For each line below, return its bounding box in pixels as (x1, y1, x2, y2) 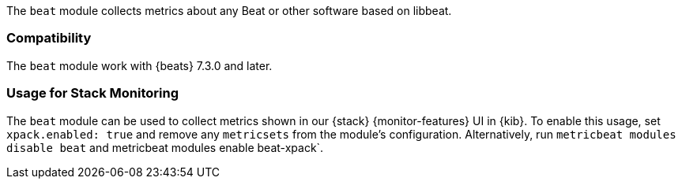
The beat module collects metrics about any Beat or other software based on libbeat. (6, 4, 452, 17)
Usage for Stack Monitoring (6, 85, 179, 102)
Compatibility (6, 30, 92, 46)
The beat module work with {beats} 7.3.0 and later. (6, 58, 273, 72)
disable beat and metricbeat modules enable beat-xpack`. (6, 140, 324, 154)
